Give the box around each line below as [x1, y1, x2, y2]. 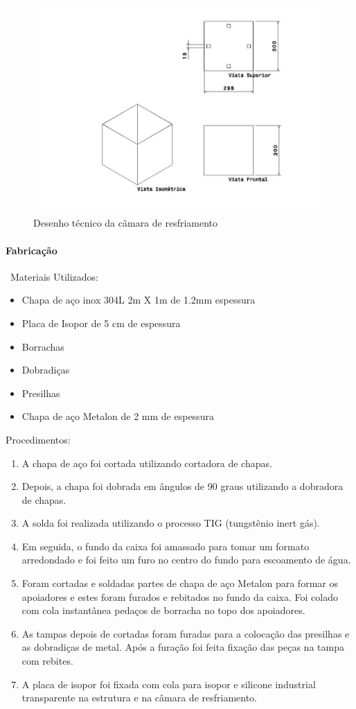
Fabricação [6, 243, 57, 257]
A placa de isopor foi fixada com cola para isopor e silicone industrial [21, 676, 316, 691]
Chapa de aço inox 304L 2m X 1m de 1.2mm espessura [21, 292, 256, 307]
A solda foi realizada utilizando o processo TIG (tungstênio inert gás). [21, 516, 320, 530]
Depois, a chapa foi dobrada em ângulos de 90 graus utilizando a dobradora [21, 479, 344, 493]
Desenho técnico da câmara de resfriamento [33, 216, 218, 230]
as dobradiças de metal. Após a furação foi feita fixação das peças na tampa [21, 640, 344, 654]
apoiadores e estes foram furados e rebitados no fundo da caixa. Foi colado [21, 589, 338, 604]
